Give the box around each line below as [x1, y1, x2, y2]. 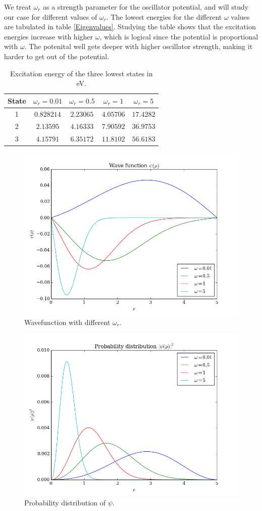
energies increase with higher [4, 31, 93, 41]
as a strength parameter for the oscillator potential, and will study [42, 2, 249, 12]
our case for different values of [4, 11, 97, 22]
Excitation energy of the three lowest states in [10, 68, 153, 78]
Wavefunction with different [24, 316, 111, 327]
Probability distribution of [24, 497, 106, 508]
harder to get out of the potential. [4, 51, 110, 61]
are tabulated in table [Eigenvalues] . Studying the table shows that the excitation [4, 21, 256, 32]
